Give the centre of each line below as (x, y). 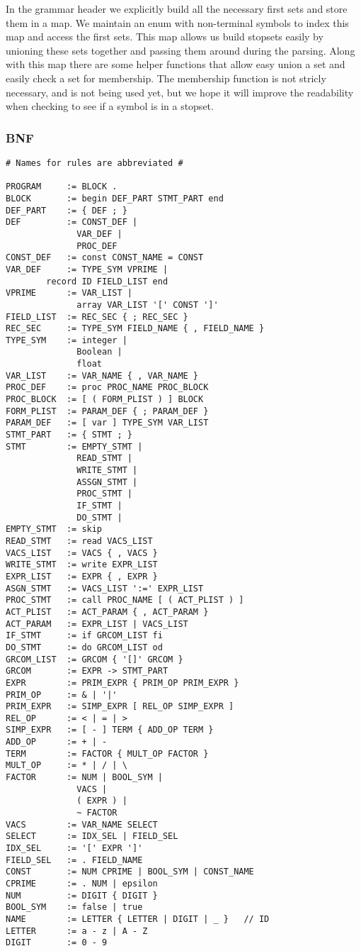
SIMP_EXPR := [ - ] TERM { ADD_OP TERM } (110, 730)
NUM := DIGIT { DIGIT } (82, 895)
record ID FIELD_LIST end (107, 281)
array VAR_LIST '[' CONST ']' (148, 305)
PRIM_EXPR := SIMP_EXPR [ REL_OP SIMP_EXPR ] (120, 707)
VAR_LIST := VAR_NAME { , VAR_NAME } (102, 376)
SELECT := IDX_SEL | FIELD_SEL (92, 836)
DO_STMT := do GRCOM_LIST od (84, 647)
